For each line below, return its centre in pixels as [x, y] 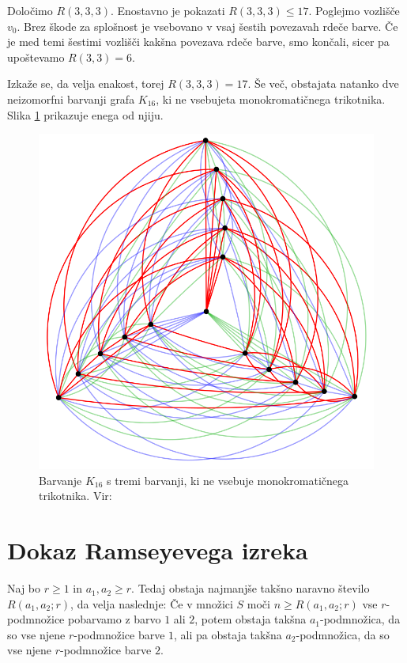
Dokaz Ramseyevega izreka [158, 550]
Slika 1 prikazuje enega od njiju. [85, 114]
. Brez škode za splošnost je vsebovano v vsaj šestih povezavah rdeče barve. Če [207, 26]
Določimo [30, 10]
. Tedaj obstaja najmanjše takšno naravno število [251, 588]
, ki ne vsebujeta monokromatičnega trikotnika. [271, 99]
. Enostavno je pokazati [168, 10]
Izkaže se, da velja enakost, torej [86, 83]
